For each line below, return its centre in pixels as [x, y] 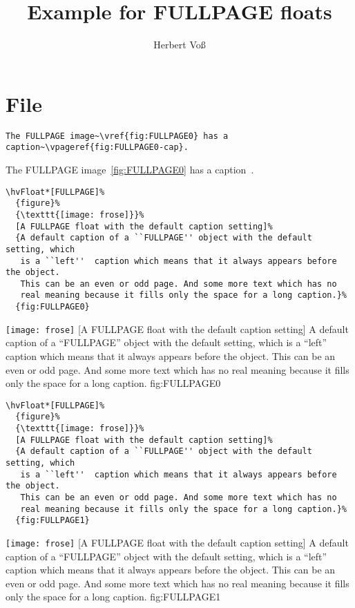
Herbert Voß [180, 45]
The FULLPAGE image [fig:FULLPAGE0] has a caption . [130, 169]
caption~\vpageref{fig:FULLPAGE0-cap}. [97, 148]
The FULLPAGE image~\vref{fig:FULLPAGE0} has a [117, 136]
